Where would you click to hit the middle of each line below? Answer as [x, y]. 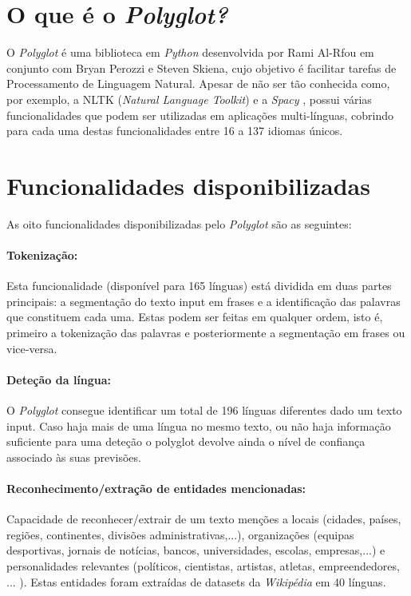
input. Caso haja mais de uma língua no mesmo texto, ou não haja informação [199, 425]
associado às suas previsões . [74, 457]
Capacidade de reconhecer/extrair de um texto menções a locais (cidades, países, [204, 519]
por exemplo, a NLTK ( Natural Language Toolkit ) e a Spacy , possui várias [189, 99]
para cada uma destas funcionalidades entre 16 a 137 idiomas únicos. [175, 131]
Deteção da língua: [59, 379]
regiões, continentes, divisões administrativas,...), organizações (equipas [180, 534]
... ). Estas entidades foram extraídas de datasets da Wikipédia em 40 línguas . [196, 581]
